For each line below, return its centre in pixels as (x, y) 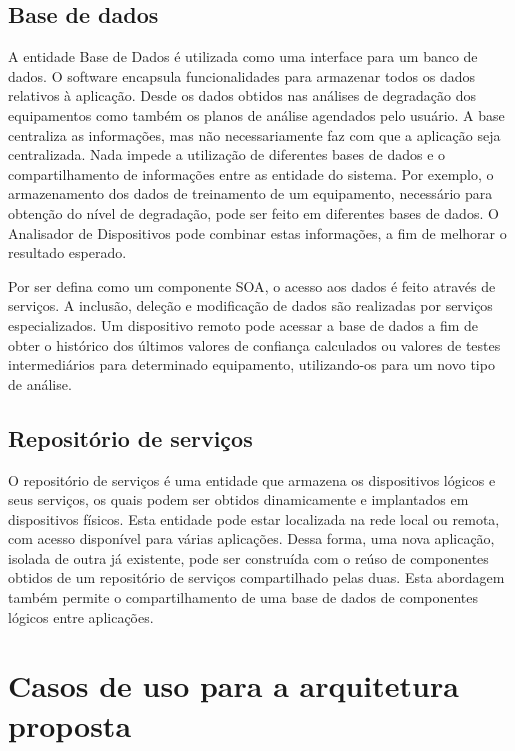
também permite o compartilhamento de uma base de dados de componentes (243, 597)
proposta (70, 724)
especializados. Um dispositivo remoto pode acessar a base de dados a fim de (243, 324)
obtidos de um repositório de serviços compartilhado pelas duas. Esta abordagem (256, 577)
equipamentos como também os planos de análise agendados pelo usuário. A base (256, 114)
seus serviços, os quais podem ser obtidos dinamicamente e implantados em (238, 499)
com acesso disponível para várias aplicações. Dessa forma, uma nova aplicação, (251, 538)
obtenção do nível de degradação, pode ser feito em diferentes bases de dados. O (253, 212)
